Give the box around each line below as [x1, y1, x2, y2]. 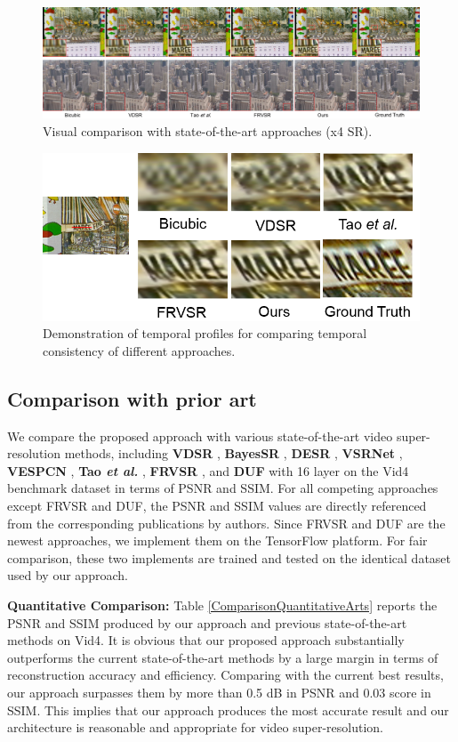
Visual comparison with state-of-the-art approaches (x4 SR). [43, 122, 373, 141]
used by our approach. [7, 566, 128, 585]
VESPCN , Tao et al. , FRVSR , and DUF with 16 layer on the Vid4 [7, 461, 409, 480]
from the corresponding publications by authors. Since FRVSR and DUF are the [7, 513, 446, 532]
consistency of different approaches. [43, 341, 236, 359]
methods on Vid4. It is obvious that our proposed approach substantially [7, 631, 405, 649]
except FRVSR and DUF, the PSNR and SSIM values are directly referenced [7, 496, 427, 514]
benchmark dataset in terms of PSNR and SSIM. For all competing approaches [7, 479, 438, 497]
